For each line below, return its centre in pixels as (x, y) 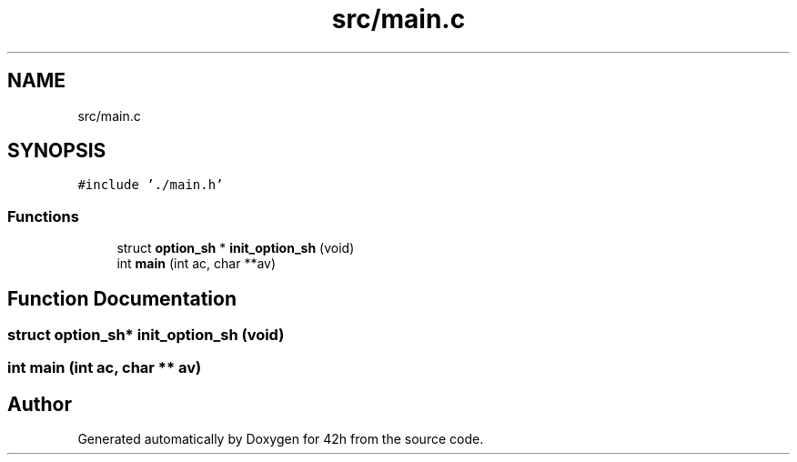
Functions (43, 216)
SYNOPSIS (57, 151)
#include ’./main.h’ (151, 185)
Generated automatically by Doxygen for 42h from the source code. (281, 439)
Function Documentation (122, 298)
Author (40, 404)
